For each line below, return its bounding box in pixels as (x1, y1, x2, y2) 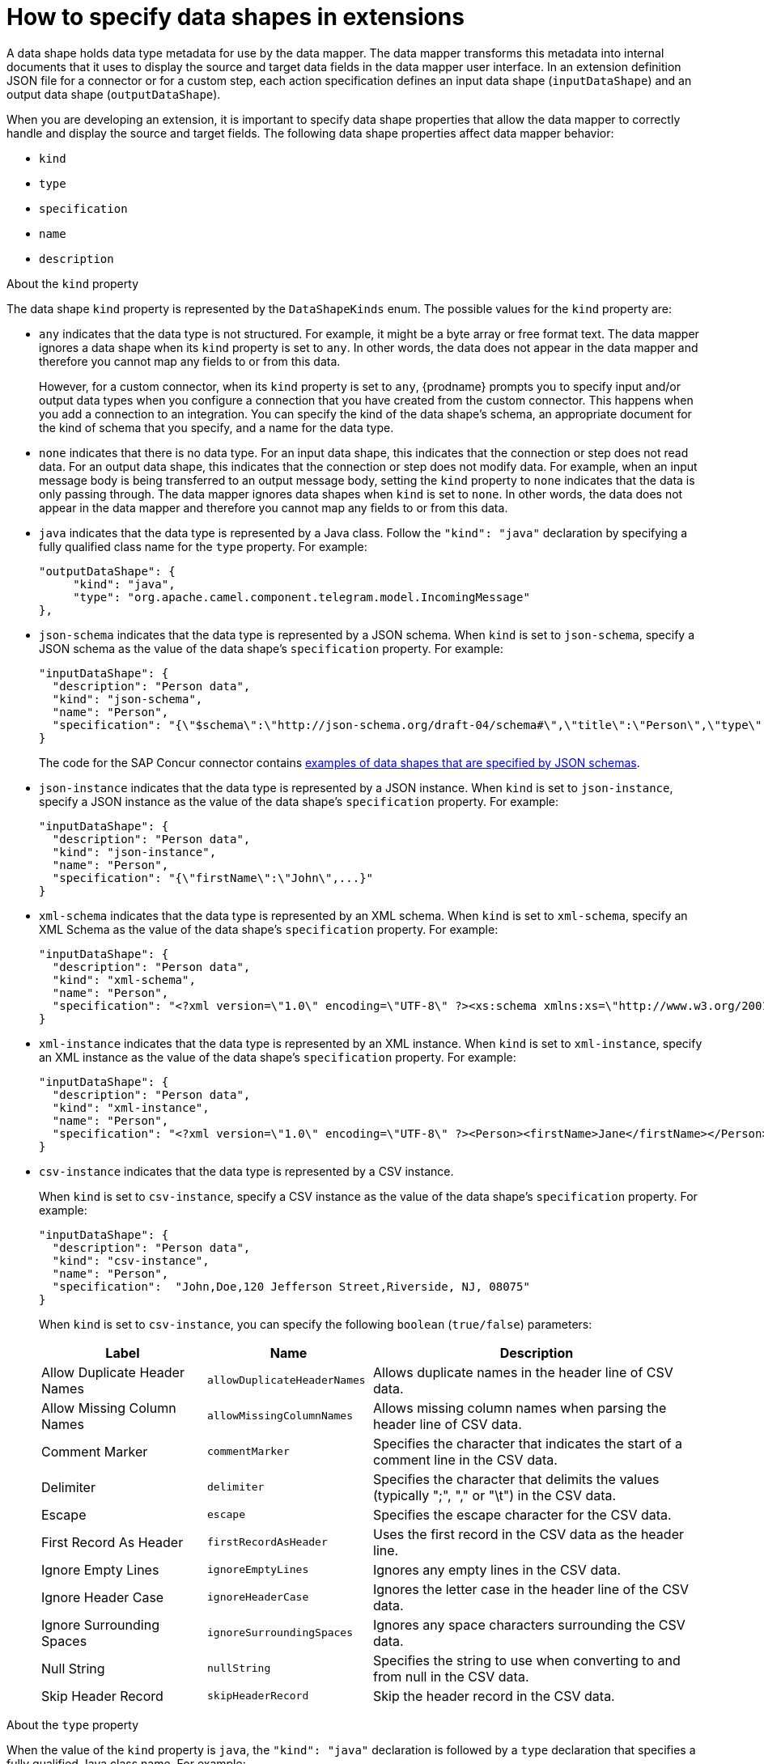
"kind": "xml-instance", (52, 1100, 210, 1114)
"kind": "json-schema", (52, 692, 203, 706)
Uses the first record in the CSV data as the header (373, 1525, 684, 1542)
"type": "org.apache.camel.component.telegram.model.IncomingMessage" (73, 590, 530, 604)
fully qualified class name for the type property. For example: (39, 539, 367, 553)
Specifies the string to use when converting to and (373, 1652, 681, 1669)
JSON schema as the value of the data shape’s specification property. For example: (39, 641, 503, 655)
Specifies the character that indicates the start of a (373, 1435, 682, 1452)
